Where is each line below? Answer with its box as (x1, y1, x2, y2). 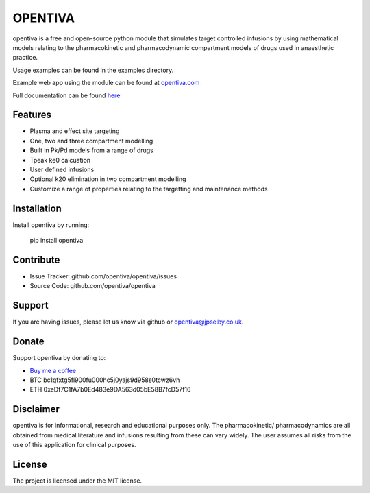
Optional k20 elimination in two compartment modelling (29, 175, 186, 183)
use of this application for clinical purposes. (12, 441, 136, 449)
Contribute (12, 254, 60, 265)
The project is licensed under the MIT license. (12, 477, 143, 485)
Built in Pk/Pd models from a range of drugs (29, 146, 154, 154)
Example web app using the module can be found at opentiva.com (12, 79, 200, 87)
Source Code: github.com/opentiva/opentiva (29, 282, 156, 290)
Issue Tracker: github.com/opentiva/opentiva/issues (29, 272, 177, 280)
